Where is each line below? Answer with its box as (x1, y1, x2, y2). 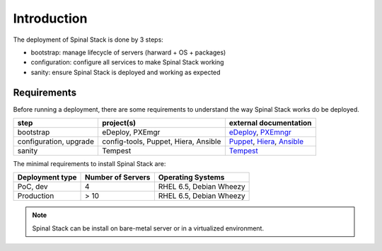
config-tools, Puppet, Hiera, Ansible (101, 136, 221, 146)
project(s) (101, 118, 137, 128)
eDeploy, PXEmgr (101, 127, 161, 137)
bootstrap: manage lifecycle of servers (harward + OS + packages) (30, 48, 226, 57)
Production (17, 191, 54, 201)
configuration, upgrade (17, 136, 95, 146)
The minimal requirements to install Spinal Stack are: (13, 160, 166, 168)
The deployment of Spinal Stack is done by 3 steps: (13, 35, 164, 44)
